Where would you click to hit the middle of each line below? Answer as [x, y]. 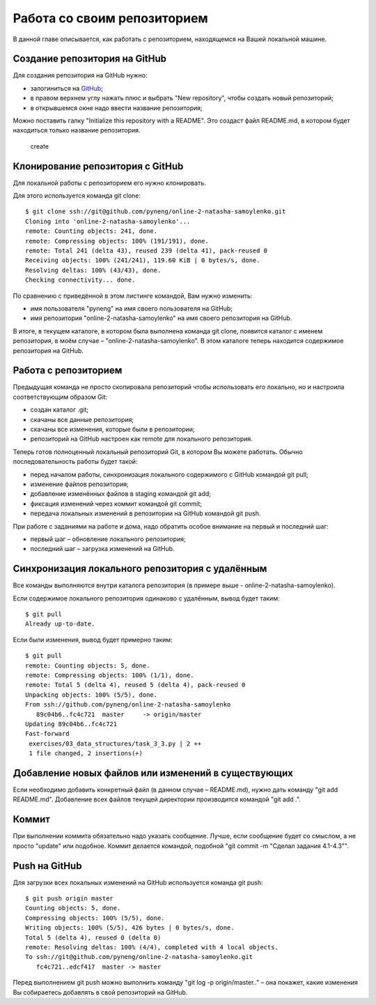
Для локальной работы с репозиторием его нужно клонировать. [109, 183]
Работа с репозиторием [68, 371]
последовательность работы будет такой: [75, 462]
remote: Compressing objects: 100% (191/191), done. [117, 241]
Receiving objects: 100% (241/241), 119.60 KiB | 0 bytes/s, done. [143, 260]
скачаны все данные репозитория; [82, 419]
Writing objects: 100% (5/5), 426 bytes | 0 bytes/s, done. [130, 928]
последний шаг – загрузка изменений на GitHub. [102, 549]
